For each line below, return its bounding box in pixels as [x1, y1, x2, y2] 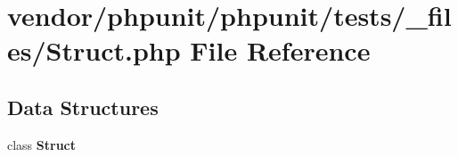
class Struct [7, 135, 77, 153]
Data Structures [7, 93, 159, 120]
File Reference [190, 32, 371, 69]
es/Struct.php [7, 32, 181, 69]
